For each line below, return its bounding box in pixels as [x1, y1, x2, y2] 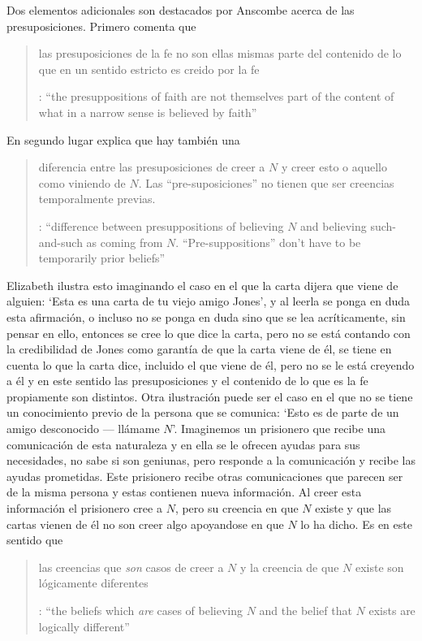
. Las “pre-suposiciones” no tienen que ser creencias [138, 174, 394, 191]
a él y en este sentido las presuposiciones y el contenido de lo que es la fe [6, 372, 368, 389]
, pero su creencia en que [174, 500, 299, 517]
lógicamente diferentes [38, 574, 149, 591]
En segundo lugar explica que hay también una [6, 131, 240, 148]
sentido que [6, 531, 63, 548]
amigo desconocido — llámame [6, 420, 160, 437]
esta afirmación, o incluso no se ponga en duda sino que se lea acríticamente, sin [6, 308, 406, 325]
